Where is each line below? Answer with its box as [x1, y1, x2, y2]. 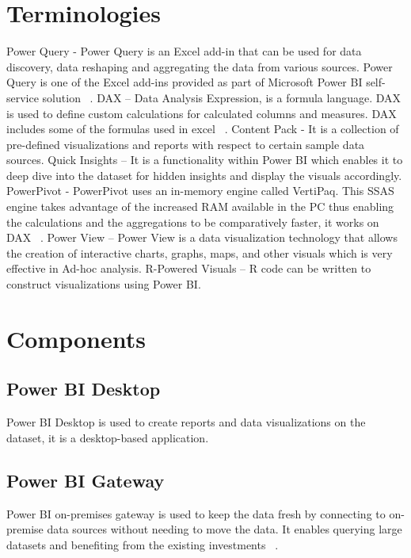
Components [6, 322, 146, 354]
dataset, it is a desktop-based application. [6, 429, 209, 445]
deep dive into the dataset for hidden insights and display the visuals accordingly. [6, 166, 402, 183]
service [6, 89, 39, 105]
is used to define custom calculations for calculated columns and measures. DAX [6, 105, 397, 121]
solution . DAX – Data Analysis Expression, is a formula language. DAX [42, 89, 401, 105]
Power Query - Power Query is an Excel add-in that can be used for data [6, 43, 362, 59]
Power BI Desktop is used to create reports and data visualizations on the [6, 414, 366, 430]
